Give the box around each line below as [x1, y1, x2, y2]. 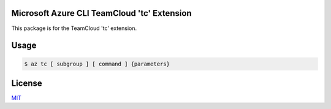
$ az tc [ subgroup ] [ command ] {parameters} [24, 60, 170, 67]
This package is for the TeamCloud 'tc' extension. [11, 24, 137, 32]
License [11, 78, 42, 88]
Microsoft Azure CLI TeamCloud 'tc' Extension [11, 8, 192, 18]
